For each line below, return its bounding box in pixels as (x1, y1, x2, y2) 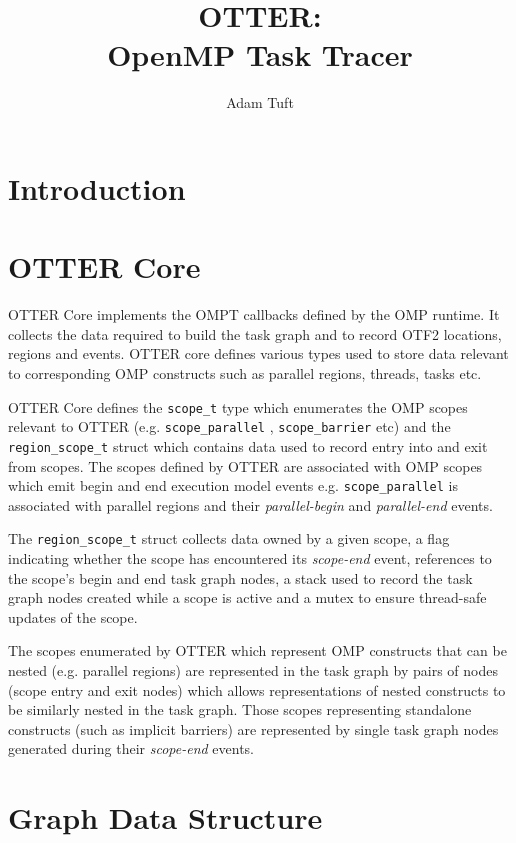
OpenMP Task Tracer (107, 34, 413, 75)
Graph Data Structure (8, 797, 323, 838)
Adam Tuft (226, 92, 294, 113)
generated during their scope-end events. (8, 738, 255, 759)
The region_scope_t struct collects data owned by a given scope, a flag (8, 528, 450, 549)
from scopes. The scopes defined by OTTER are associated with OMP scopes (8, 455, 483, 476)
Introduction (8, 167, 186, 208)
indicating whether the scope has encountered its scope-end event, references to (8, 548, 492, 569)
